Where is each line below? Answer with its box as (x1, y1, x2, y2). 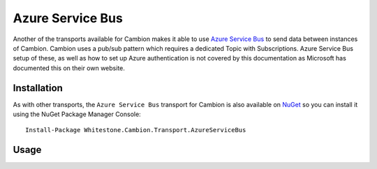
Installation (13, 82, 63, 94)
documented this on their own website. (13, 63, 126, 72)
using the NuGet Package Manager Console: (13, 110, 141, 118)
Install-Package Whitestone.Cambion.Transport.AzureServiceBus (25, 126, 246, 134)
